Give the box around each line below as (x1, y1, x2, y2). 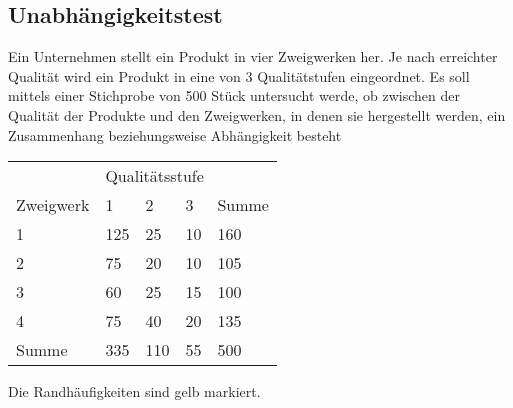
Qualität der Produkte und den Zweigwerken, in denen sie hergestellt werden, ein (8, 104, 506, 125)
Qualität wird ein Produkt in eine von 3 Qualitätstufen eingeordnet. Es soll (8, 65, 470, 86)
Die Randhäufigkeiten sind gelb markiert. (8, 381, 261, 402)
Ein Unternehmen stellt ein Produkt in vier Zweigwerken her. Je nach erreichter (8, 46, 498, 67)
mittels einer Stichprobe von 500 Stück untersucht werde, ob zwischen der (8, 85, 460, 106)
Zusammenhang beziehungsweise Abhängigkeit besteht (8, 124, 342, 145)
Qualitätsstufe (105, 164, 204, 188)
